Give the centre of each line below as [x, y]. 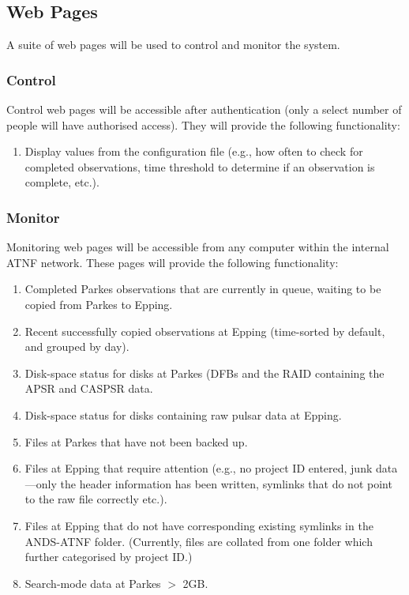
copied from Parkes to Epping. [99, 304]
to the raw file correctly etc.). [96, 499]
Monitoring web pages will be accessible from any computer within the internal [198, 247]
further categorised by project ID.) [109, 557]
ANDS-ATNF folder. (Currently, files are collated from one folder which [199, 541]
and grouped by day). [77, 346]
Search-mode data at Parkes [93, 583]
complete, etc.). [62, 182]
